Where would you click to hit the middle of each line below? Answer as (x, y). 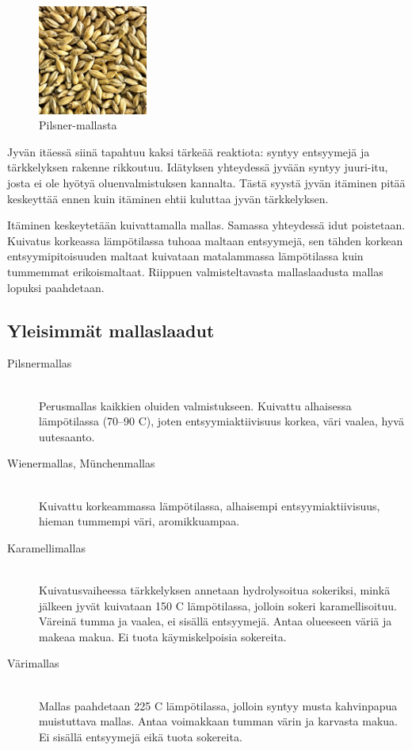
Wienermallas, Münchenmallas (81, 463)
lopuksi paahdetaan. (56, 287)
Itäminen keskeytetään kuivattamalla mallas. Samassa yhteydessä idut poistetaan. (206, 225)
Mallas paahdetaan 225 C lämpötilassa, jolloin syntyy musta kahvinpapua (218, 705)
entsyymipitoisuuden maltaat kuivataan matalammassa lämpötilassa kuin (185, 256)
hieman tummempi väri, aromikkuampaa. (139, 521)
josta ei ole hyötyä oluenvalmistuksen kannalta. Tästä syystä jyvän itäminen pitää (206, 183)
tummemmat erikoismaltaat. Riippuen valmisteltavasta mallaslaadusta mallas (195, 272)
